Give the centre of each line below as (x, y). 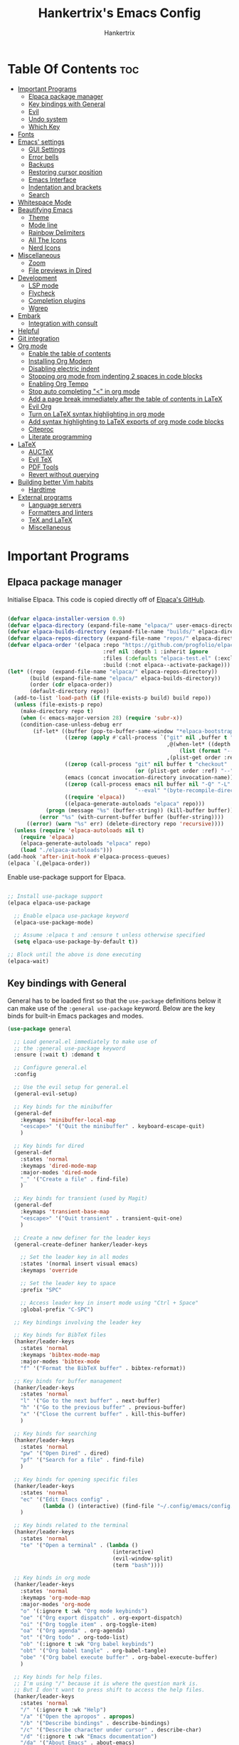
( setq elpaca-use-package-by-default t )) (76, 942)
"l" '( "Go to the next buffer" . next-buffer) (90, 1401)
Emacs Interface (52, 179)
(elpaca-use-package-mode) (54, 922)
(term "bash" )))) (138, 1565)
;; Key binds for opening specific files (76, 1480)
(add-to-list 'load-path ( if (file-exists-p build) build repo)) (113, 698)
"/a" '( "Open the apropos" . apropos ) (78, 1717)
